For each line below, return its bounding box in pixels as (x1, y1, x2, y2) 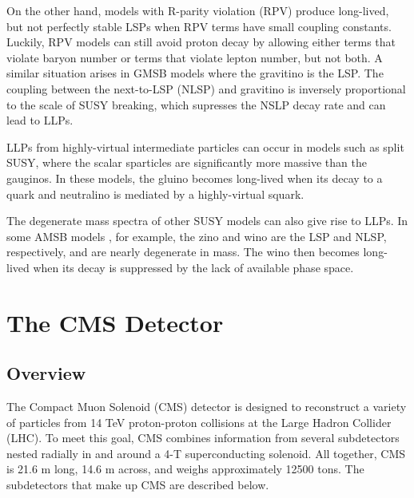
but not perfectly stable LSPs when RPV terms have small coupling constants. (6, 18, 392, 34)
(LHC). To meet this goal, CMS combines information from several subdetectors (6, 429, 400, 446)
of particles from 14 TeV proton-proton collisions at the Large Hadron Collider (6, 413, 392, 430)
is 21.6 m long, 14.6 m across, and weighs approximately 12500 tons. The (6, 460, 364, 477)
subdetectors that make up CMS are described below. (6, 476, 269, 493)
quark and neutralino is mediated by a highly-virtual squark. (6, 185, 305, 202)
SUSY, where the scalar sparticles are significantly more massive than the (6, 154, 367, 171)
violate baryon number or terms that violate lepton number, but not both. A (6, 49, 383, 65)
